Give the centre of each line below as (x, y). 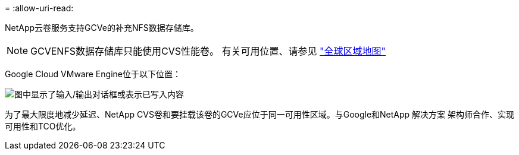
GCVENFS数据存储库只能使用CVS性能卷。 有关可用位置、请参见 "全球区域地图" (208, 51)
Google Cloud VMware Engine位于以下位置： (93, 74)
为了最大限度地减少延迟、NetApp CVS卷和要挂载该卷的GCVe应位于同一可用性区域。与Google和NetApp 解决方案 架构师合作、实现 (260, 114)
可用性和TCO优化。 (43, 126)
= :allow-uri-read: (39, 8)
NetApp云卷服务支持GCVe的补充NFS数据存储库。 (102, 28)
